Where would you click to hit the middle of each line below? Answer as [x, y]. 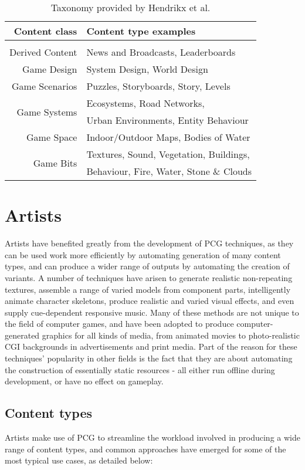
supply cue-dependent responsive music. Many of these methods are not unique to [152, 312]
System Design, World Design [147, 69]
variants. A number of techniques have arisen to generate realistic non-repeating [149, 277]
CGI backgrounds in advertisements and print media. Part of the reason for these [151, 346]
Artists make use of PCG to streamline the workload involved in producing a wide [152, 437]
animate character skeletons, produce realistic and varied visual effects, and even [150, 301]
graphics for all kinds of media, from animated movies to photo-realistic [171, 335]
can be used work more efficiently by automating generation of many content [143, 254]
